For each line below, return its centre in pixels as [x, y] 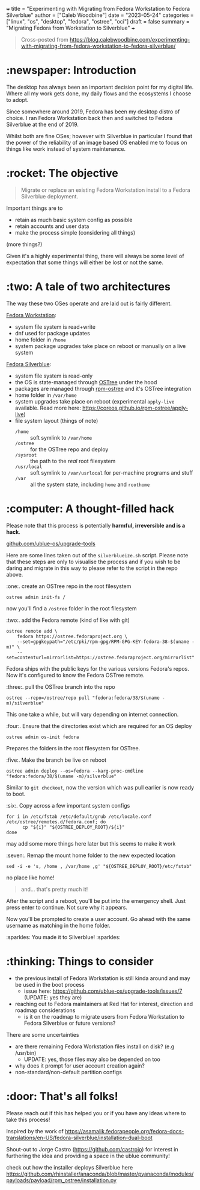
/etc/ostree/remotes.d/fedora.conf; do [56, 822]
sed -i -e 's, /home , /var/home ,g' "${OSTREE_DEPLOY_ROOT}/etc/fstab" [99, 866]
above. [15, 574]
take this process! [28, 1119]
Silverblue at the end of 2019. [43, 124]
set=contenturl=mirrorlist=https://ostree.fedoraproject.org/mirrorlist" [101, 657]
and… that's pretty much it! [54, 889]
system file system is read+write [55, 327]
